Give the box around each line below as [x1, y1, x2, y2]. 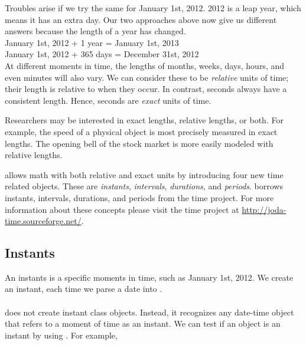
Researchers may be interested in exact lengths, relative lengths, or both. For [5, 114, 284, 126]
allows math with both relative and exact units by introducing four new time [5, 168, 284, 180]
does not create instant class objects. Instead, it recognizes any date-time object [5, 305, 294, 318]
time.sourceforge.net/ [5, 215, 82, 227]
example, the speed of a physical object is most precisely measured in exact [5, 125, 278, 137]
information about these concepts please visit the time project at [5, 203, 239, 215]
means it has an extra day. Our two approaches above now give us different [5, 13, 277, 25]
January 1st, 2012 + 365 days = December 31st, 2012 [5, 48, 199, 60]
